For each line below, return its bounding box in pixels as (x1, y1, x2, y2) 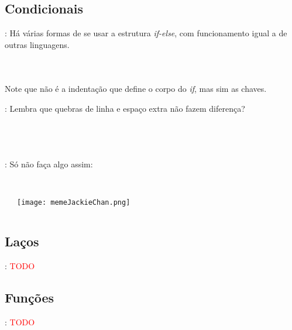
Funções (5, 288, 54, 307)
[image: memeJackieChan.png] (17, 198, 130, 207)
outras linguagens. (5, 38, 70, 50)
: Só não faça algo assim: (5, 158, 93, 170)
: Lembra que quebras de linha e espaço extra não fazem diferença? (5, 102, 245, 114)
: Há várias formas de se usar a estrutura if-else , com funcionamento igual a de (5, 27, 287, 39)
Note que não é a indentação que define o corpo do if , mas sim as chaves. (5, 82, 267, 95)
